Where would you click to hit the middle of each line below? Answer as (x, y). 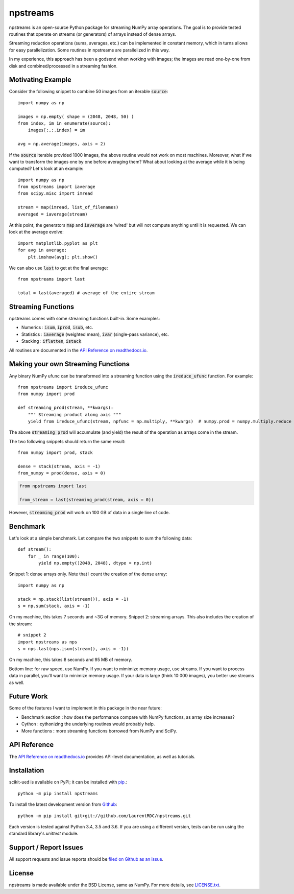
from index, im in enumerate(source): (64, 123)
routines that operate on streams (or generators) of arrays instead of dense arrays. (93, 34)
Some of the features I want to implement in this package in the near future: (85, 708)
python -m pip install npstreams (58, 793)
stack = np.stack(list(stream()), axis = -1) (73, 599)
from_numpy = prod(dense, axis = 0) (62, 473)
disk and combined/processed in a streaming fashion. (63, 66)
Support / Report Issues (46, 848)
